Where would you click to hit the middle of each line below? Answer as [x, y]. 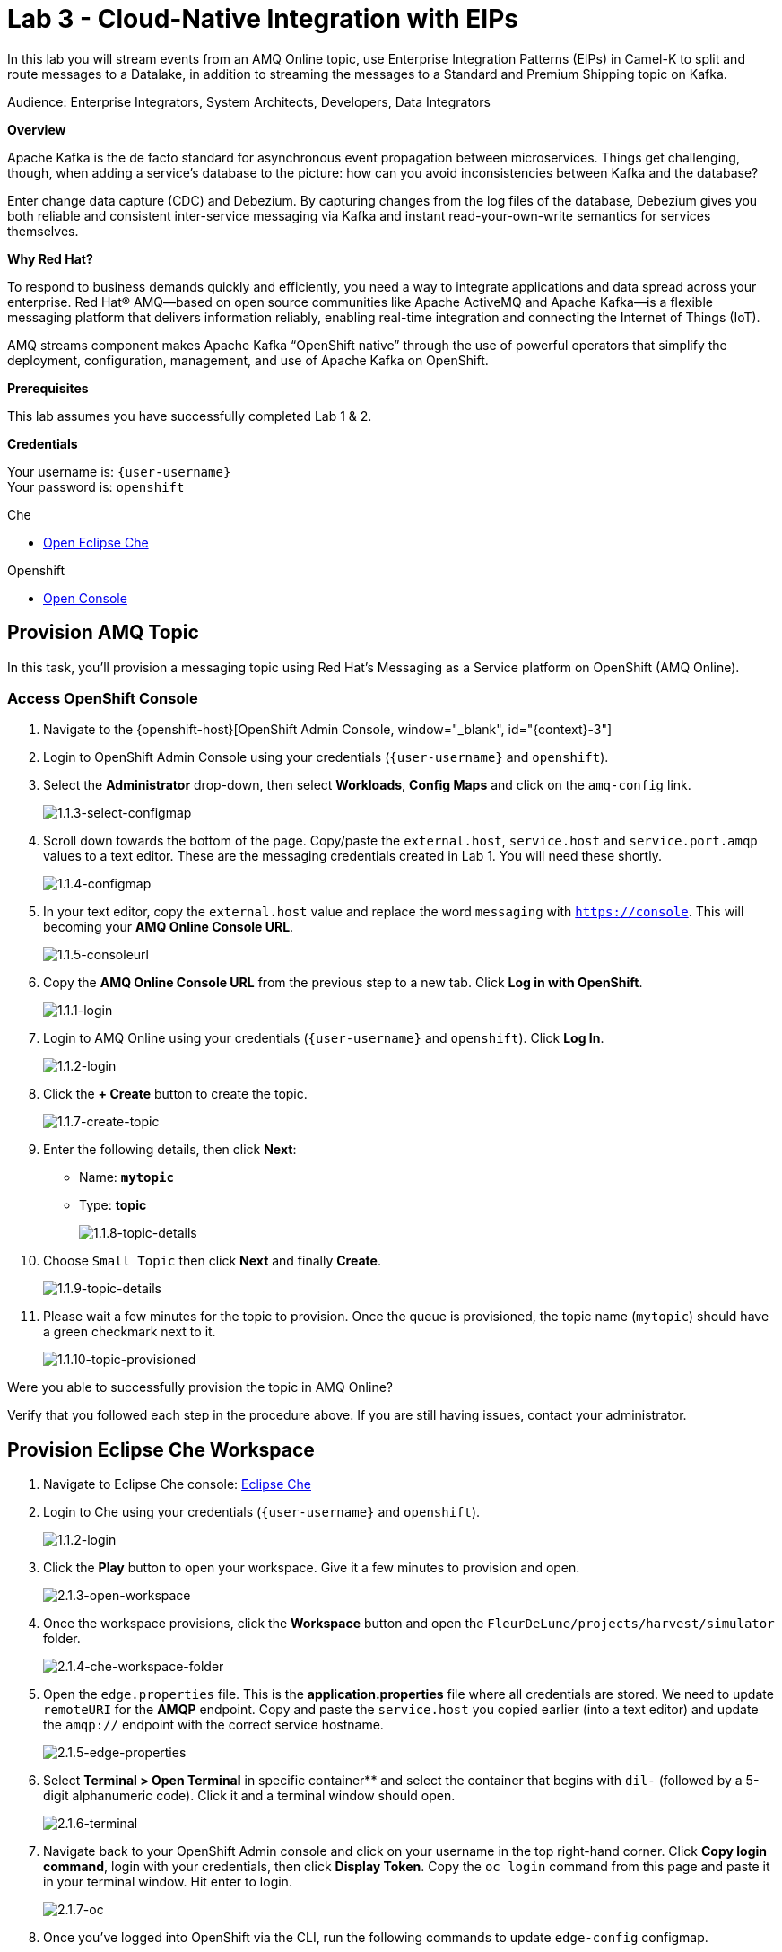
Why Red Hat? [50, 258]
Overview [37, 129]
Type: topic [113, 1205]
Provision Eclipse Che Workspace [161, 1449]
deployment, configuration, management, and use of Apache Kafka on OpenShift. [248, 360]
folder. [62, 1639]
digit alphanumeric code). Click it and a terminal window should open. [249, 1796]
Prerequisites [48, 388]
